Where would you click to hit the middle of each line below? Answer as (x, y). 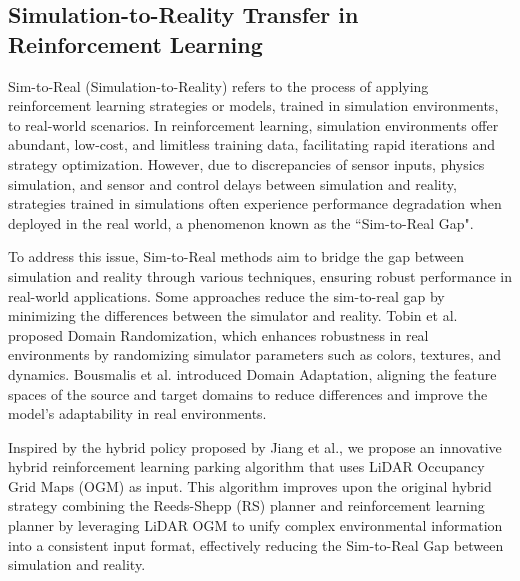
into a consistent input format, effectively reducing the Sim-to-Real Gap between (256, 544)
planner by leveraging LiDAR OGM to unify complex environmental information (255, 525)
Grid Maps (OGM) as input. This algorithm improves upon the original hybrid (250, 485)
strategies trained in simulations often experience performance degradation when (255, 203)
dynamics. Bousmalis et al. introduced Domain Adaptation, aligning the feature (252, 373)
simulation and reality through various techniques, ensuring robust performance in (260, 275)
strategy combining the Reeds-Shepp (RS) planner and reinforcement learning (246, 505)
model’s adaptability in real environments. (137, 413)
